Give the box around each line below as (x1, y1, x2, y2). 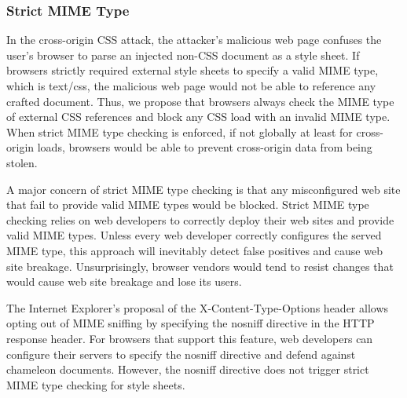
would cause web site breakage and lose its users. (6, 273, 242, 290)
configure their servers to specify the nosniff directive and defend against (6, 345, 356, 362)
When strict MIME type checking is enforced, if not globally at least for (6, 123, 353, 140)
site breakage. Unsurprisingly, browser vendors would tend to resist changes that (6, 257, 394, 274)
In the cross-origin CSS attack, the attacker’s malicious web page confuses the (6, 31, 382, 48)
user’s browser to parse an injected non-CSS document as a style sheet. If (6, 46, 360, 63)
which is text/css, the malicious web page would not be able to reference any (6, 78, 376, 93)
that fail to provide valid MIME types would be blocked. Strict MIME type (6, 196, 369, 213)
